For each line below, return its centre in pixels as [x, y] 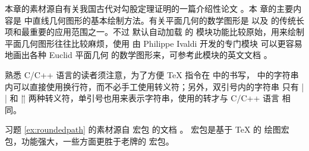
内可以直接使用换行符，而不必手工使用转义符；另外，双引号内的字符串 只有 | [154, 86]
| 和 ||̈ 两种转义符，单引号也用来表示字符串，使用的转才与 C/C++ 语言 [142, 98]
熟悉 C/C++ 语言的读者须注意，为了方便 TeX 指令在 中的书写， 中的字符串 [152, 74]
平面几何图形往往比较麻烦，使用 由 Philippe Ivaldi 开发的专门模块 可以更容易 [154, 43]
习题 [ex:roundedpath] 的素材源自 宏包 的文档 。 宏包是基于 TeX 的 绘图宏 [147, 129]
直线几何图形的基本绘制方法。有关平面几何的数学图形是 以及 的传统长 [168, 20]
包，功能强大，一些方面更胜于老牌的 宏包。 [89, 141]
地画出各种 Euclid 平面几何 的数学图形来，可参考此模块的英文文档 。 [138, 55]
